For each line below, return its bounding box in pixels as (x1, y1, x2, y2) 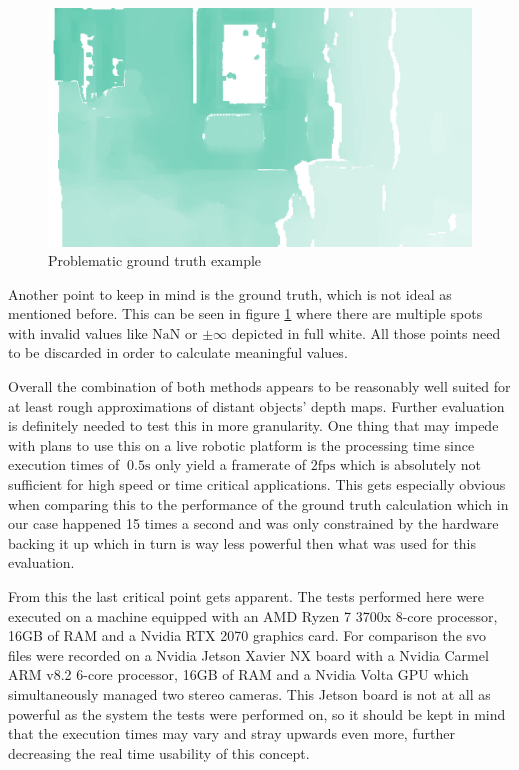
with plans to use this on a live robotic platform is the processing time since (8, 434, 475, 455)
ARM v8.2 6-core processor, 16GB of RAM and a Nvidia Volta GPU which (8, 664, 469, 685)
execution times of (8, 454, 120, 475)
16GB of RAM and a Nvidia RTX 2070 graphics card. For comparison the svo (8, 625, 487, 646)
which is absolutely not (340, 454, 482, 475)
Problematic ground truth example (48, 250, 262, 271)
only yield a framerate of (155, 454, 307, 475)
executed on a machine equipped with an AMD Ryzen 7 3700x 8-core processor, (8, 605, 498, 626)
